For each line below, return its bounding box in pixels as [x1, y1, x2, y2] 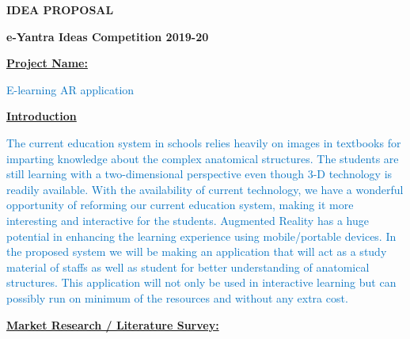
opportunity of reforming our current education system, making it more [6, 196, 354, 213]
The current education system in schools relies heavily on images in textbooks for [6, 134, 401, 150]
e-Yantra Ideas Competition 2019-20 [6, 28, 209, 44]
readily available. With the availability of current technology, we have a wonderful [6, 181, 404, 197]
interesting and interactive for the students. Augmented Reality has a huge [6, 211, 369, 228]
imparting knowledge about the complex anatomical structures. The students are [6, 150, 399, 166]
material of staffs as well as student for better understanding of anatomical [6, 258, 370, 275]
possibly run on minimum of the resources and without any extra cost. [6, 289, 348, 306]
